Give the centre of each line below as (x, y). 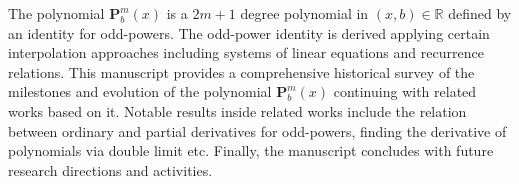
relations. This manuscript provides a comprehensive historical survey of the (241, 71)
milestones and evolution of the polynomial (140, 91)
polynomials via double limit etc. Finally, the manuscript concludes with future (251, 150)
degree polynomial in (304, 13)
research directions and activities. (110, 169)
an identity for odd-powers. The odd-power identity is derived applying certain (249, 32)
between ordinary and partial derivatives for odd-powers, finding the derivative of (257, 130)
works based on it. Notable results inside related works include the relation (237, 110)
